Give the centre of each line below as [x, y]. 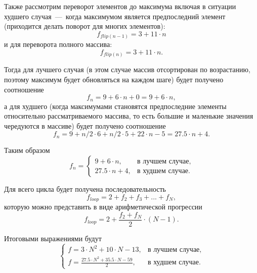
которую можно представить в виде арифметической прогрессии [103, 207]
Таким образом [27, 150]
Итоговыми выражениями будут [53, 238]
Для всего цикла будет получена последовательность [85, 189]
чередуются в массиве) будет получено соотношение [85, 125]
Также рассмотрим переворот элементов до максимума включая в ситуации [120, 6]
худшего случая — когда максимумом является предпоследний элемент [115, 16]
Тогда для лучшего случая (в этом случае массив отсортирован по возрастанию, [127, 69]
